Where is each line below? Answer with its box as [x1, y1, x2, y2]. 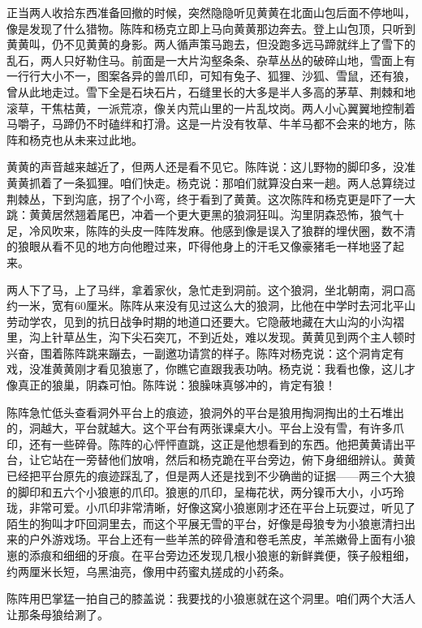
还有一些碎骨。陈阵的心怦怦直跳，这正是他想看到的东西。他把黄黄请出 [28, 435, 404, 452]
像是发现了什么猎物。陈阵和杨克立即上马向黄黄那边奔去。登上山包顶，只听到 [6, 19, 416, 37]
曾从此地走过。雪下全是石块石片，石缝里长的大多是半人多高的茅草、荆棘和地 [6, 83, 416, 100]
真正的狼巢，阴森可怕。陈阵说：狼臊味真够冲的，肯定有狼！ [17, 376, 336, 394]
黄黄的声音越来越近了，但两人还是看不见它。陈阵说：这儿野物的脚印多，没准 [6, 158, 416, 175]
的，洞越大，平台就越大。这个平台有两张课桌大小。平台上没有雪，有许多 [6, 419, 393, 437]
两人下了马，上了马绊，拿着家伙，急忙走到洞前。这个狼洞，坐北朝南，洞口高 [6, 281, 416, 298]
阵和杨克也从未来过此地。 [6, 131, 143, 148]
